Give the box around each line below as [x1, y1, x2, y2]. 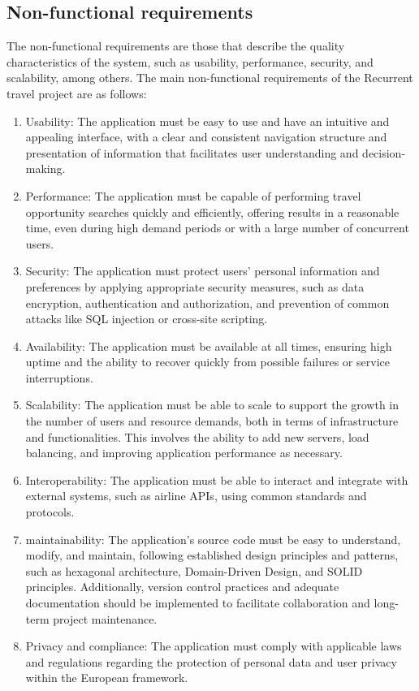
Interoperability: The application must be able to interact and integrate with [25, 471, 408, 488]
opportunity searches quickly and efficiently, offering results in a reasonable [25, 203, 400, 220]
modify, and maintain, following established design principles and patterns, [25, 546, 399, 564]
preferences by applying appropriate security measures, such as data [25, 278, 365, 295]
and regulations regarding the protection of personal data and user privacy [25, 653, 397, 670]
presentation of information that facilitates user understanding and [25, 144, 359, 161]
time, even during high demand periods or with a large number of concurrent [25, 219, 409, 236]
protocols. [25, 503, 75, 520]
